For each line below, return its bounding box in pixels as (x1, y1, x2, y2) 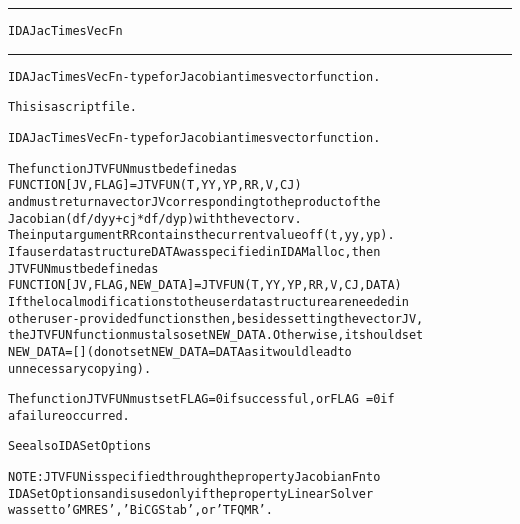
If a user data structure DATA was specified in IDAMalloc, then (8, 244, 381, 259)
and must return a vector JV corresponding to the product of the (8, 194, 381, 209)
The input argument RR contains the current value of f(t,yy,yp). (8, 228, 395, 243)
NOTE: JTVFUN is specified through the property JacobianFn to (8, 470, 381, 485)
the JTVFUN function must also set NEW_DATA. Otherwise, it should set (8, 328, 424, 343)
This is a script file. (8, 100, 137, 115)
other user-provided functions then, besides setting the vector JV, (8, 311, 424, 326)
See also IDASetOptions (8, 439, 152, 454)
